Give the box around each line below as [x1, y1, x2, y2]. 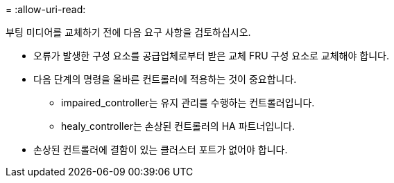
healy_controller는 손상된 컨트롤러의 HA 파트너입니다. [61, 120, 295, 132]
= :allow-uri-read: [6, 3, 86, 15]
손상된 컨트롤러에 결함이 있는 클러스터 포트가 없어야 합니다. [33, 144, 288, 155]
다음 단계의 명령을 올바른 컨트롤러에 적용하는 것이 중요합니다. [33, 73, 297, 85]
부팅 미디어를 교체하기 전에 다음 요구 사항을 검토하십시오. [6, 26, 251, 38]
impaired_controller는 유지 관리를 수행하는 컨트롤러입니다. [61, 97, 315, 108]
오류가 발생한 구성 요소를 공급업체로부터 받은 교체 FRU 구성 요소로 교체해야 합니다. [33, 50, 389, 61]
